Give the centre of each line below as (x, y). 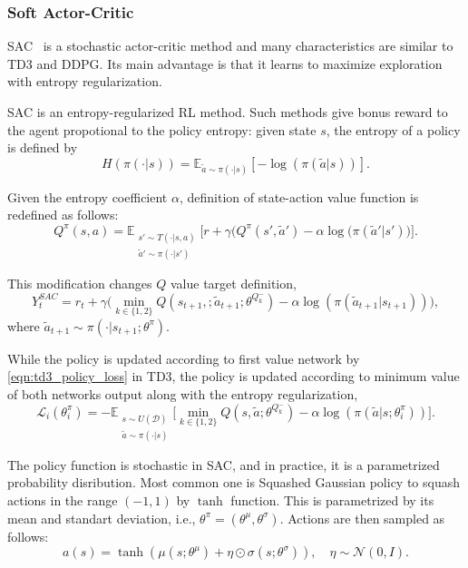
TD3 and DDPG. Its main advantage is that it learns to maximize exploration (225, 63)
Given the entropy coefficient (88, 196)
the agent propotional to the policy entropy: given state (162, 129)
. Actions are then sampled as (362, 518)
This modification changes (80, 284)
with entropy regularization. (85, 81)
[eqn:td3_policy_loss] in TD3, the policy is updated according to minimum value (234, 376)
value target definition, (234, 284)
